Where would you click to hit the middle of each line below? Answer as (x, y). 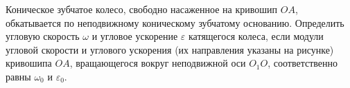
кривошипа (29, 63)
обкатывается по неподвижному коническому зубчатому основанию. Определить (175, 22)
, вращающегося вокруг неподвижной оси (158, 63)
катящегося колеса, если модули (256, 36)
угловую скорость (43, 36)
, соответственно (303, 63)
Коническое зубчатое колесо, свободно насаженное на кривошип (142, 9)
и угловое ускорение (135, 36)
